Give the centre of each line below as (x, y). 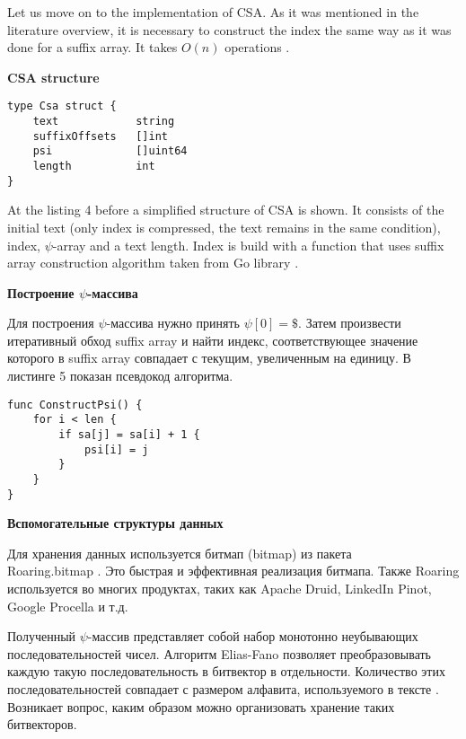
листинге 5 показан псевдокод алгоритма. (120, 376)
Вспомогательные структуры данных (115, 523)
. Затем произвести (350, 323)
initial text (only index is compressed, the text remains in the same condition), (224, 227)
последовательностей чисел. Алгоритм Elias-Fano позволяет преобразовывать (219, 653)
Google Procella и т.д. (68, 606)
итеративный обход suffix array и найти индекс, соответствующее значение (213, 340)
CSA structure (53, 77)
